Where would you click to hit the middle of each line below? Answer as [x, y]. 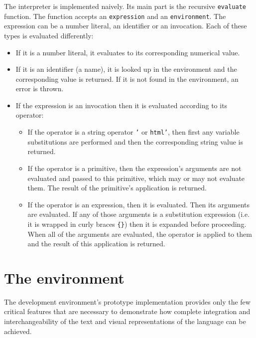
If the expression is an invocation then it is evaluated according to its [122, 105]
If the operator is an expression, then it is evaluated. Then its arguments [139, 204]
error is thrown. [40, 88]
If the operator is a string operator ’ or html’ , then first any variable [133, 132]
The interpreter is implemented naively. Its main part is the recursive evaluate [125, 6]
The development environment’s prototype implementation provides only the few [127, 301]
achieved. [18, 331]
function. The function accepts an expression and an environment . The [115, 16]
